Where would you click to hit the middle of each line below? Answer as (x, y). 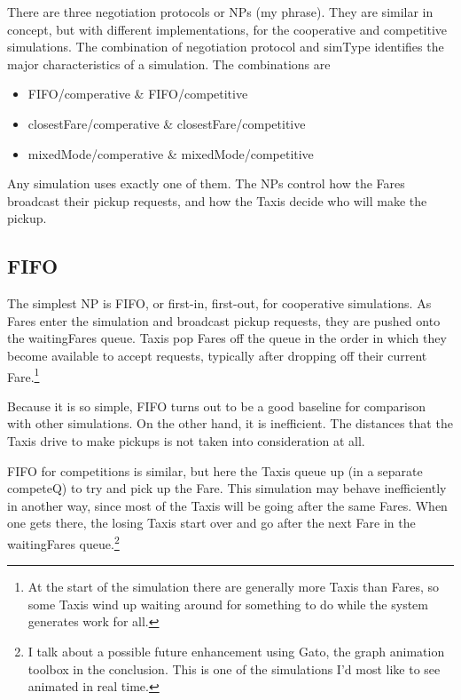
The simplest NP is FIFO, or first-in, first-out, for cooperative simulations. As (219, 303)
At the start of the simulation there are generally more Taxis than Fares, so (233, 587)
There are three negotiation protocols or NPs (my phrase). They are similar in (220, 12)
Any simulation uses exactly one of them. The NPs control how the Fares (206, 183)
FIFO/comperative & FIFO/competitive (138, 94)
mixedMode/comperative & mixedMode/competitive (171, 153)
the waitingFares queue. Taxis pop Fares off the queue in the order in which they (227, 338)
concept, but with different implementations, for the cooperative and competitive (227, 29)
